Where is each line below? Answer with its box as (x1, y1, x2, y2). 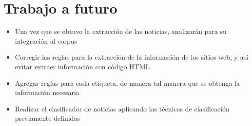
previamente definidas (15, 113, 80, 123)
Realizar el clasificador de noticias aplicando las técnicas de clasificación (15, 103, 230, 113)
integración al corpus (15, 35, 78, 46)
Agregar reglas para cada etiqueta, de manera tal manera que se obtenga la (15, 78, 240, 88)
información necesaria (15, 87, 79, 97)
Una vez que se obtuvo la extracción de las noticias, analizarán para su (15, 26, 227, 36)
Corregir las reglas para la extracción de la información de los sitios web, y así (15, 52, 249, 62)
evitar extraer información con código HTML (15, 61, 150, 71)
